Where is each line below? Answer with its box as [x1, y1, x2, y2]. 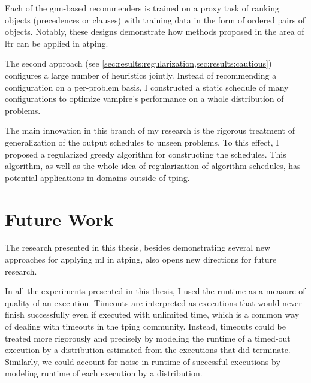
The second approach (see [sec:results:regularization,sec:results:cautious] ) [5, 57, 272, 70]
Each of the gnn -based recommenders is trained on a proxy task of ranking [5, 2, 280, 14]
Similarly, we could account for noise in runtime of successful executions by [5, 355, 280, 367]
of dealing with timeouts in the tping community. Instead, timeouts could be [5, 320, 286, 332]
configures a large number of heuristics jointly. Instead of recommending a [5, 68, 277, 81]
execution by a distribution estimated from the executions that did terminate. [5, 343, 291, 356]
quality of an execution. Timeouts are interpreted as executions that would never [5, 296, 302, 309]
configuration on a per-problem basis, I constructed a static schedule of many [5, 80, 289, 93]
